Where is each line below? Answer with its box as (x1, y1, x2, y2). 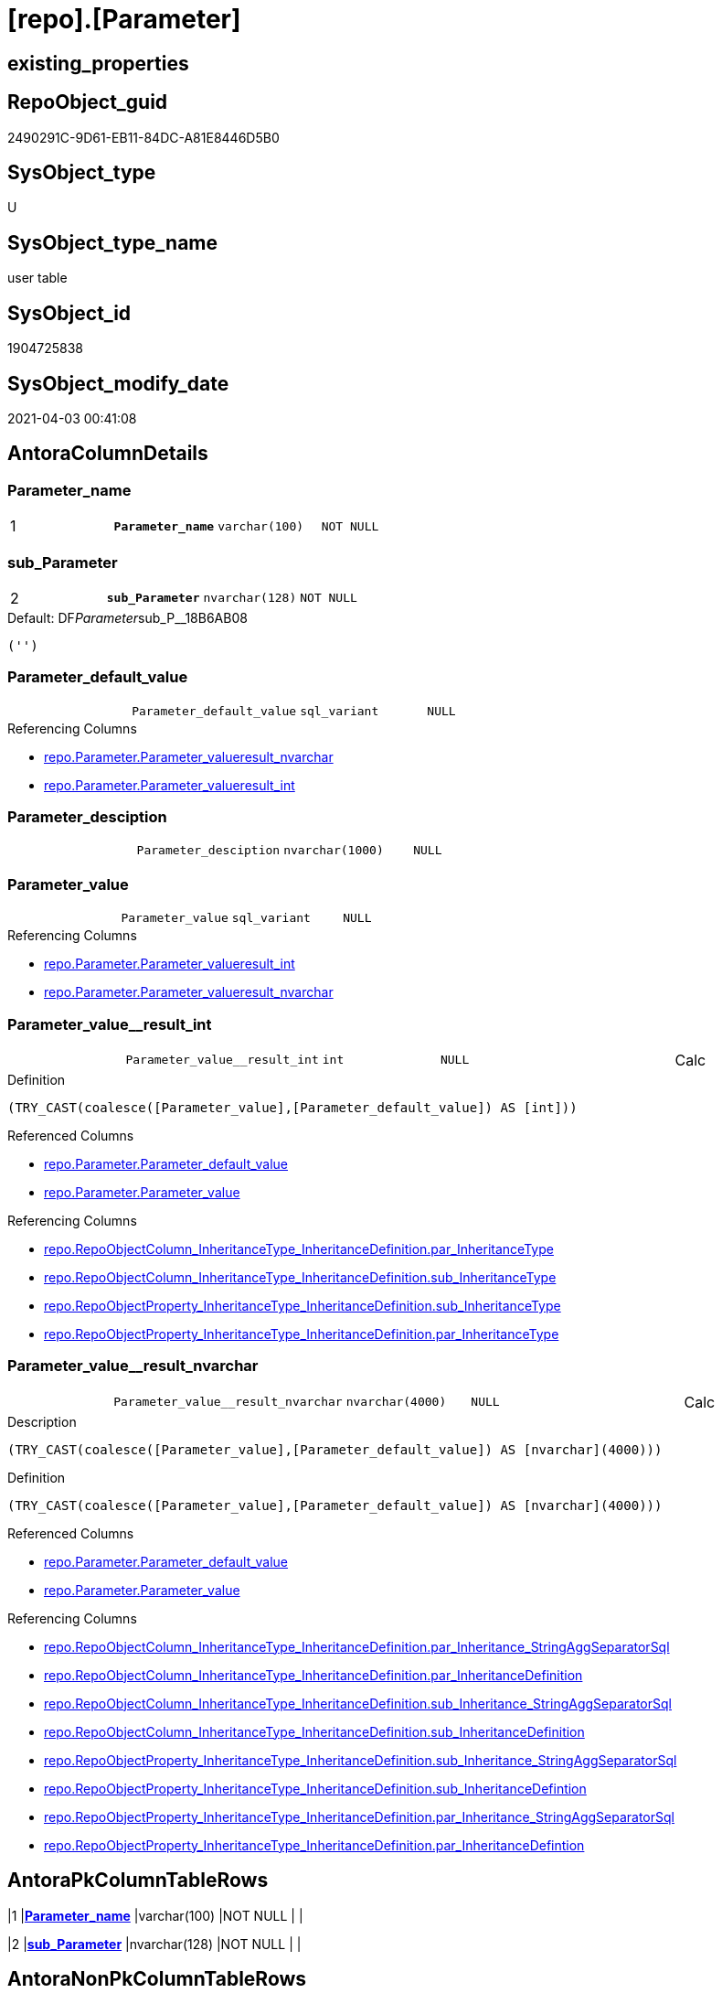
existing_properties (7, 51, 189, 75)
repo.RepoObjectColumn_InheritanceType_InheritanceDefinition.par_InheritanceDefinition (44, 1666, 583, 1683)
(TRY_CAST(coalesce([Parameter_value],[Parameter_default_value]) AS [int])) (7, 1099, 578, 1115)
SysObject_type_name (7, 230, 218, 254)
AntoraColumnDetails (7, 442, 208, 466)
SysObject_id (7, 301, 132, 325)
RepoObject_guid (7, 91, 168, 114)
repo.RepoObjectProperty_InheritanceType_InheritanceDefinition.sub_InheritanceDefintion (44, 1780, 587, 1796)
